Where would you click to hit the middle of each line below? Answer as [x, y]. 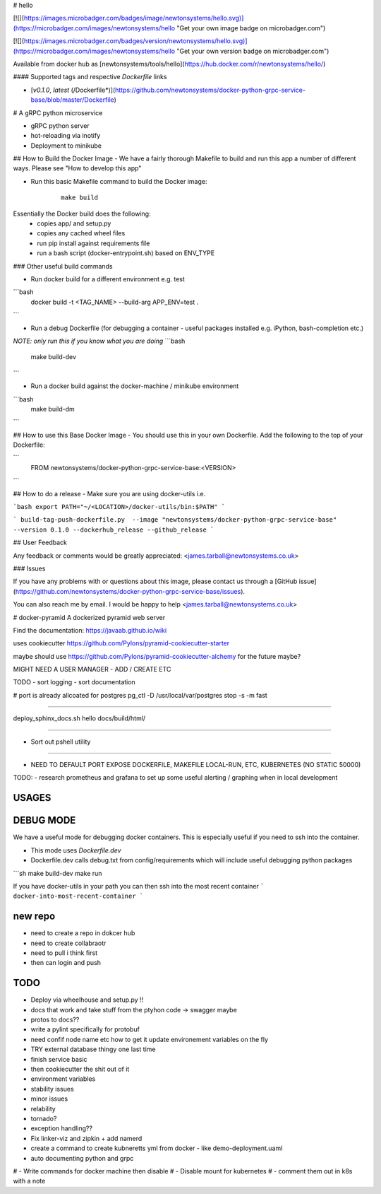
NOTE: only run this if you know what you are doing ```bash [99, 341]
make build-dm [53, 409]
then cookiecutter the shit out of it [80, 1069]
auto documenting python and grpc [82, 1158]
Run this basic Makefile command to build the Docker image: [119, 181]
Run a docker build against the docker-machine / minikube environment [135, 386]
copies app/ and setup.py [74, 223]
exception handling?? [62, 1128]
